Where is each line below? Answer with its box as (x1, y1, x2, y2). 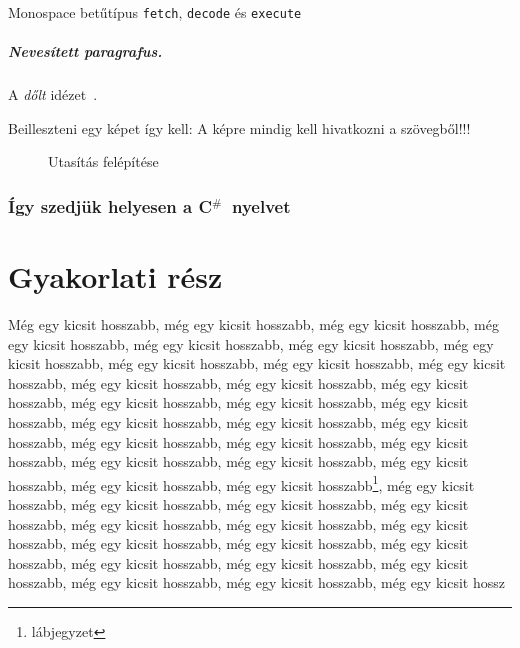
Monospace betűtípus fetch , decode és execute (8, 2, 302, 22)
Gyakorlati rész (8, 256, 223, 297)
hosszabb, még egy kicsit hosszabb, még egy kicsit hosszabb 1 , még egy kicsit (8, 471, 475, 495)
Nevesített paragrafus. (8, 41, 163, 62)
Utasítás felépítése (48, 151, 159, 172)
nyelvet (231, 193, 291, 218)
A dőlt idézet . (8, 84, 98, 105)
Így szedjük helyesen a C (8, 193, 213, 218)
